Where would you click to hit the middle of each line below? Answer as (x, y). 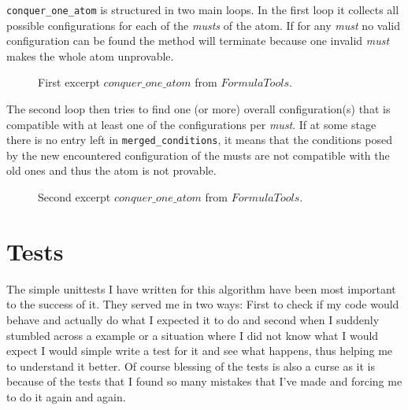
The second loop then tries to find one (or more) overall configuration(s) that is (198, 109)
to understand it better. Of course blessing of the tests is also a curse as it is (191, 366)
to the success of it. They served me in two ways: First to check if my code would (203, 304)
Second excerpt (74, 197)
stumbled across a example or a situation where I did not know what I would (193, 335)
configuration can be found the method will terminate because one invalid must (198, 41)
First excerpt (69, 82)
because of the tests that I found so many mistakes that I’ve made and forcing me (204, 381)
